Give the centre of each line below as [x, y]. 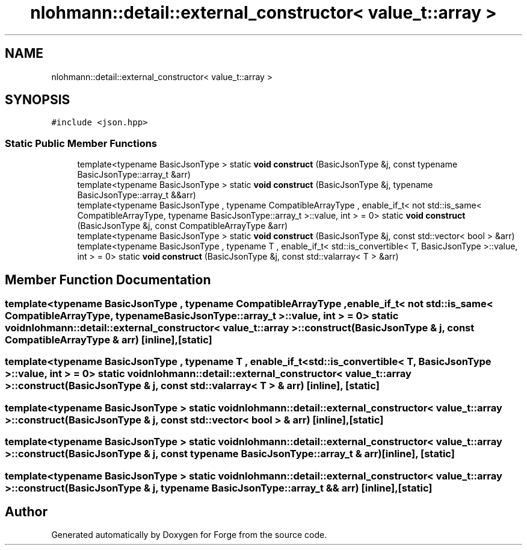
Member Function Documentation [108, 280]
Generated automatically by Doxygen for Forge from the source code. [189, 535]
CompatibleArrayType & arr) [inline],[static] [109, 340]
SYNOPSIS [38, 100]
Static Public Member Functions [81, 143]
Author [26, 511]
